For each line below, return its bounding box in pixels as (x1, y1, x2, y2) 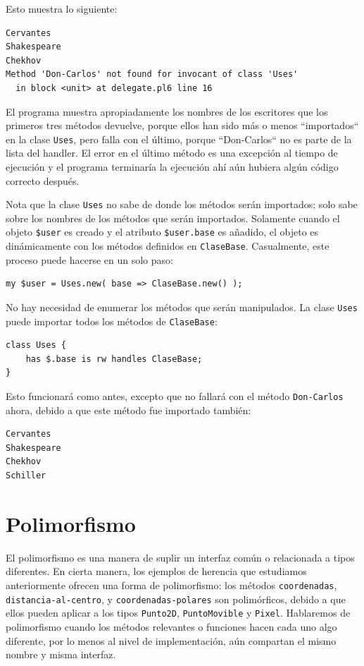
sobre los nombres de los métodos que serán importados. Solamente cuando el (6, 210, 340, 225)
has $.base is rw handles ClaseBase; (25, 353, 203, 364)
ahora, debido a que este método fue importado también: (6, 402, 251, 417)
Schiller (6, 471, 46, 481)
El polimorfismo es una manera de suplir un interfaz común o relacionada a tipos (6, 550, 355, 564)
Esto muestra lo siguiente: (6, 1, 118, 16)
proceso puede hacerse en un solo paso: (6, 252, 173, 267)
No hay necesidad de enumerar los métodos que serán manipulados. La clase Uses (6, 299, 358, 314)
